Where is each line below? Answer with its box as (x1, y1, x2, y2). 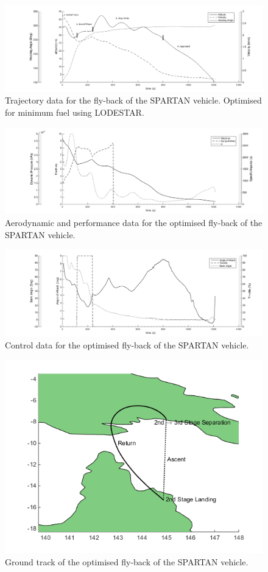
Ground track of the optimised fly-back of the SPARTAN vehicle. (5, 555, 249, 568)
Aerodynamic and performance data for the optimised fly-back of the (5, 216, 263, 229)
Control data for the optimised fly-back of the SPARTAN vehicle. (5, 338, 249, 351)
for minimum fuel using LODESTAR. (5, 106, 144, 119)
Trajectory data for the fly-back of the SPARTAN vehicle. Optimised (5, 94, 262, 107)
